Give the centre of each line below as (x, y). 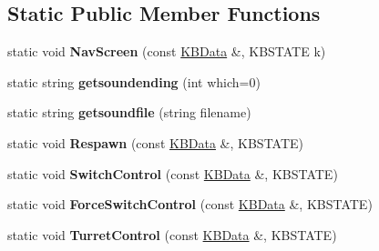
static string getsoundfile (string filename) (129, 112)
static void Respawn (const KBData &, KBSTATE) (156, 142)
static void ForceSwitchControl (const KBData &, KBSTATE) (190, 204)
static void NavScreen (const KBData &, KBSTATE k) (167, 51)
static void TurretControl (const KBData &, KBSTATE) (172, 234)
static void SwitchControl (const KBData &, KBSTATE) (173, 173)
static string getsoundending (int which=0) (134, 81)
